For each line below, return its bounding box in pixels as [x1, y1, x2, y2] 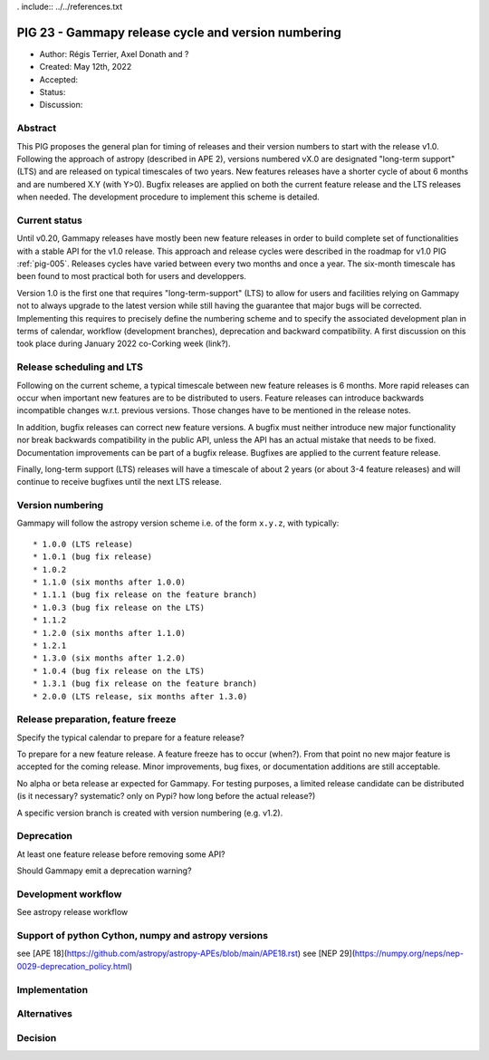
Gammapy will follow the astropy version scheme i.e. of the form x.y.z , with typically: [16, 517, 340, 529]
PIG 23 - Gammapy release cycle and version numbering [16, 24, 341, 40]
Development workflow [16, 888, 122, 901]
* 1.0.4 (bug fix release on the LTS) [33, 666, 206, 676]
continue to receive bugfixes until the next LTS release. [16, 477, 222, 487]
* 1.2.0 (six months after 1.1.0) [33, 628, 186, 638]
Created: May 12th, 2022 [39, 62, 132, 72]
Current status [16, 214, 83, 226]
